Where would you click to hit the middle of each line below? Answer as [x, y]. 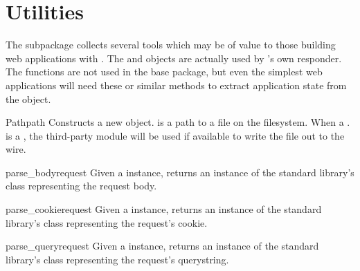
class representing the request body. [81, 186]
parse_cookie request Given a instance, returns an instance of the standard [164, 209]
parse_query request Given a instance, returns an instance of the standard [162, 246]
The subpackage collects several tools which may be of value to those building [171, 45]
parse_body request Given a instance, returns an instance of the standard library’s [180, 172]
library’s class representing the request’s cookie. [107, 222]
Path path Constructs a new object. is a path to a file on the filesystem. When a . [178, 122]
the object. [28, 99]
